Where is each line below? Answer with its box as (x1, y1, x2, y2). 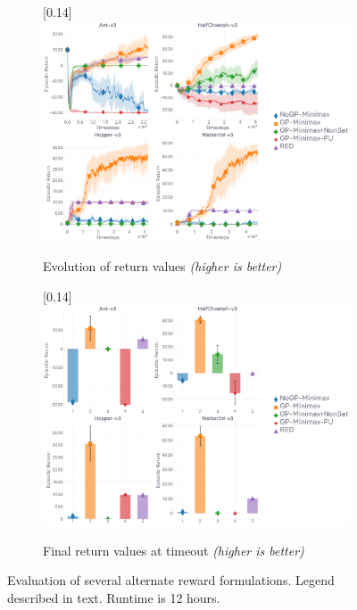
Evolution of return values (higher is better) (43, 257, 282, 276)
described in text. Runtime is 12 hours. (7, 588, 220, 606)
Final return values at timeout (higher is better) (43, 540, 304, 559)
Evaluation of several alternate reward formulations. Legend (7, 571, 335, 589)
